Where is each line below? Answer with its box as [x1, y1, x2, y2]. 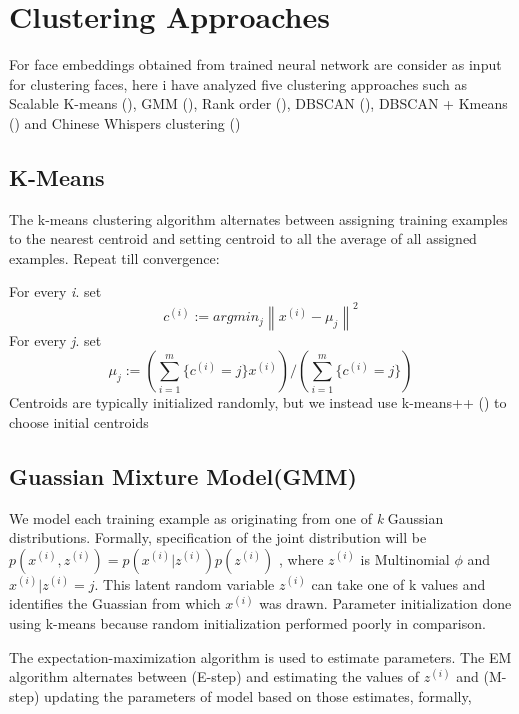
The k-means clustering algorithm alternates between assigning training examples [9, 208, 508, 229]
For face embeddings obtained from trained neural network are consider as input [9, 54, 502, 75]
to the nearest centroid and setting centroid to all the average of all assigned [9, 228, 477, 249]
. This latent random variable [94, 573, 275, 594]
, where [279, 548, 324, 569]
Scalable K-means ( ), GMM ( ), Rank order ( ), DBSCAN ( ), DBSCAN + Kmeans [9, 93, 508, 114]
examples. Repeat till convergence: [9, 247, 220, 268]
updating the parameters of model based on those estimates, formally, [44, 685, 472, 706]
